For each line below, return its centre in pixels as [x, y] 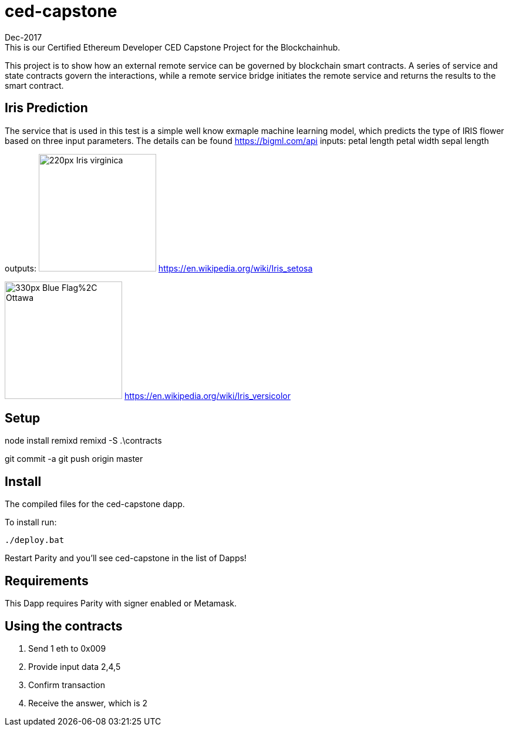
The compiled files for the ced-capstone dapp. [95, 504]
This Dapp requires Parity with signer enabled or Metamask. [121, 603]
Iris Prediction [46, 108]
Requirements [47, 581]
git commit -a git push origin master [74, 459]
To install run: [31, 522]
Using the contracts [64, 626]
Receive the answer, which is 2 [88, 703]
